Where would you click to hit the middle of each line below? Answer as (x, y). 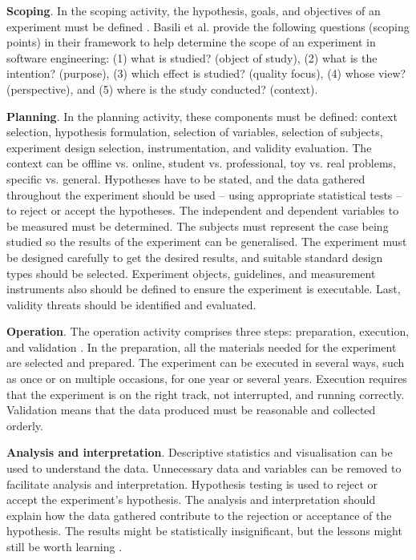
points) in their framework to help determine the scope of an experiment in (191, 42)
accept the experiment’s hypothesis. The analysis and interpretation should (191, 500)
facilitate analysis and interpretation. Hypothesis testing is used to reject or (192, 483)
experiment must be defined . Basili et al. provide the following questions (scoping (208, 26)
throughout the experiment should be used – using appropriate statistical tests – (204, 194)
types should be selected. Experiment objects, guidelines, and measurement (191, 273)
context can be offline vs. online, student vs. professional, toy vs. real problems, (201, 163)
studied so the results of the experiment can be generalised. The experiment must (207, 242)
